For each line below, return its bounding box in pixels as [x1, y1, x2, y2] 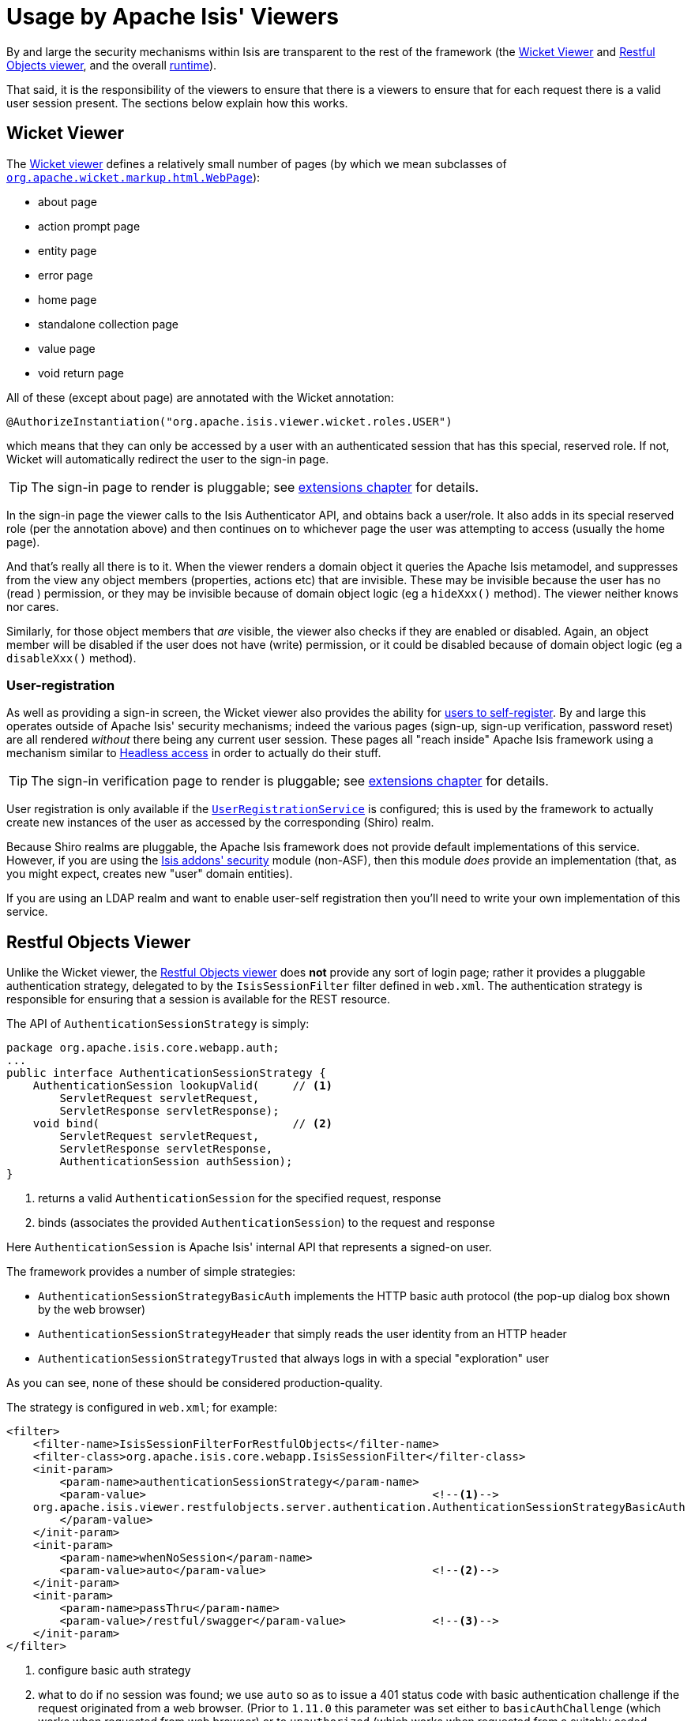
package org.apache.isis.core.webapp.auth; [6, 1041, 280, 1055]
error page [38, 268, 93, 282]
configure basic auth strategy [38, 1663, 191, 1678]
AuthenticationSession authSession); [59, 1155, 293, 1168]
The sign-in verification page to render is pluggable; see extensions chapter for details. [31, 773, 549, 789]
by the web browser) [38, 1303, 146, 1317]
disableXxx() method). [6, 651, 137, 665]
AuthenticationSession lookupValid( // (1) [32, 1079, 333, 1093]
